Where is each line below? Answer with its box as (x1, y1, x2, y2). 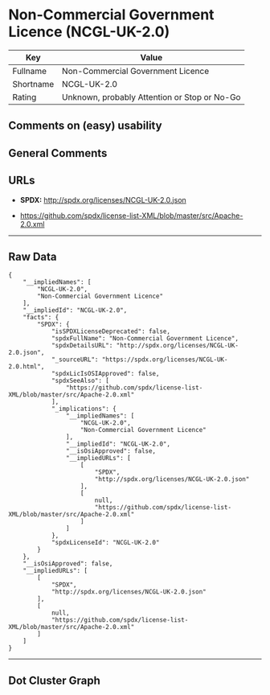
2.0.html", (8, 363, 45, 371)
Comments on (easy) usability (8, 119, 162, 133)
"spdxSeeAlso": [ (51, 376, 110, 385)
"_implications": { (51, 405, 117, 413)
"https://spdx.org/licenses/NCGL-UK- (101, 356, 228, 364)
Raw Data (8, 249, 58, 263)
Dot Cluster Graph (8, 673, 100, 687)
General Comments (8, 146, 108, 160)
